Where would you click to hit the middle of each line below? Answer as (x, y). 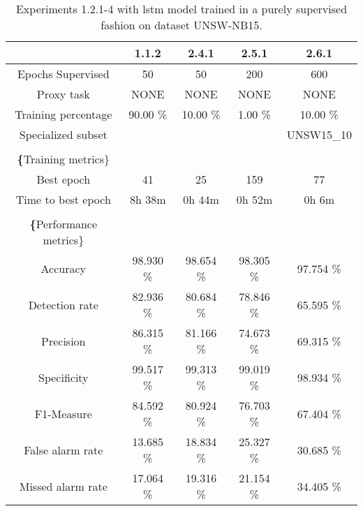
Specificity (63, 377)
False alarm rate (64, 450)
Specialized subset (63, 134)
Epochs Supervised (63, 74)
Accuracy (64, 268)
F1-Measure (63, 413)
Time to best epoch (63, 199)
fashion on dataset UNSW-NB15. (181, 25)
